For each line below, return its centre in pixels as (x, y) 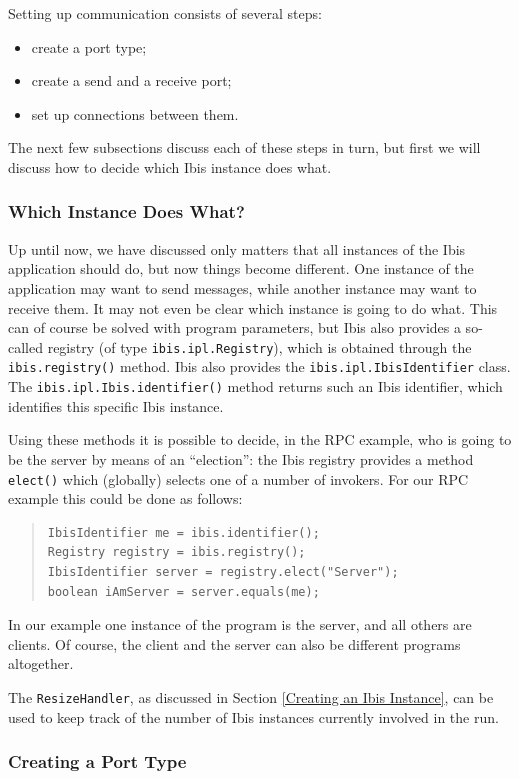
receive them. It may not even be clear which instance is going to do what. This (253, 307)
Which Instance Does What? (126, 211)
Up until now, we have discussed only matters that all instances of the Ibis (237, 248)
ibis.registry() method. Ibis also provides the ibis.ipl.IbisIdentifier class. (259, 366)
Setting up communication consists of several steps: (165, 13)
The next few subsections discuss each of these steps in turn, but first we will (244, 147)
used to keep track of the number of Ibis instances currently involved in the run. (253, 716)
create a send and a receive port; (131, 80)
